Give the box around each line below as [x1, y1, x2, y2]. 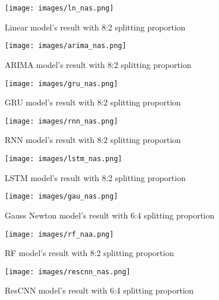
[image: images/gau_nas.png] [5, 192, 118, 201]
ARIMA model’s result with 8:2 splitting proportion [5, 58, 191, 70]
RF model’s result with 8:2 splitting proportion [5, 247, 174, 259]
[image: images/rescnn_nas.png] [5, 267, 131, 276]
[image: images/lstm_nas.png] [5, 155, 122, 163]
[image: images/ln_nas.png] [5, 4, 114, 12]
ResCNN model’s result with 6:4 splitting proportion [5, 284, 194, 296]
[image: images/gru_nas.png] [5, 79, 118, 88]
